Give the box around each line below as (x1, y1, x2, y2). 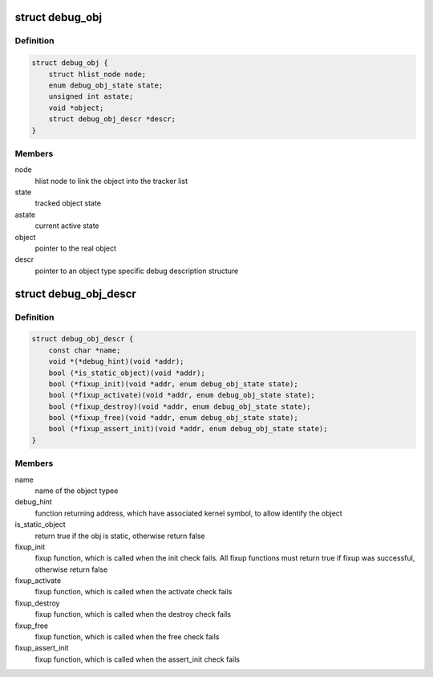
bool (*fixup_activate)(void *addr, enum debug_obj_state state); (48, 390, 316, 400)
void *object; (48, 103, 104, 112)
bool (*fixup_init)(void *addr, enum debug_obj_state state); (48, 379, 298, 389)
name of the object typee (34, 486, 119, 496)
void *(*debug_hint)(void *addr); (48, 357, 184, 366)
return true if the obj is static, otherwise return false (34, 531, 205, 540)
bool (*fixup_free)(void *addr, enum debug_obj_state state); (48, 414, 298, 422)
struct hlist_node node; (48, 69, 147, 79)
